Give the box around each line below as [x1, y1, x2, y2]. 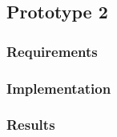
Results [6, 115, 55, 135]
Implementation [6, 78, 111, 98]
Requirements [6, 41, 98, 61]
